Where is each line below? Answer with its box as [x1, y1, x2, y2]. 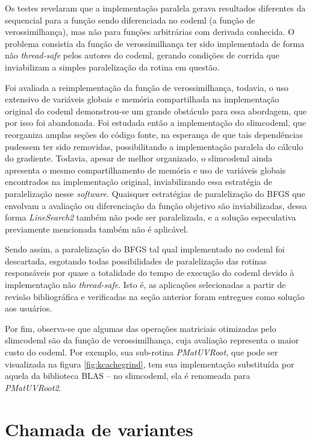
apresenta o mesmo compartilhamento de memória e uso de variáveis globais [5, 163, 286, 176]
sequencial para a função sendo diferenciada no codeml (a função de [5, 13, 255, 26]
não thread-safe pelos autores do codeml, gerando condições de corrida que [5, 49, 279, 61]
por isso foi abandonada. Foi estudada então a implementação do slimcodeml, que [5, 116, 306, 129]
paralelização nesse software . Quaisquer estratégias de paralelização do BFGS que [5, 187, 305, 199]
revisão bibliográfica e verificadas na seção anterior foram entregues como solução [5, 290, 305, 302]
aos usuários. [5, 302, 52, 314]
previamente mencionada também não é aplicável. [5, 222, 189, 235]
